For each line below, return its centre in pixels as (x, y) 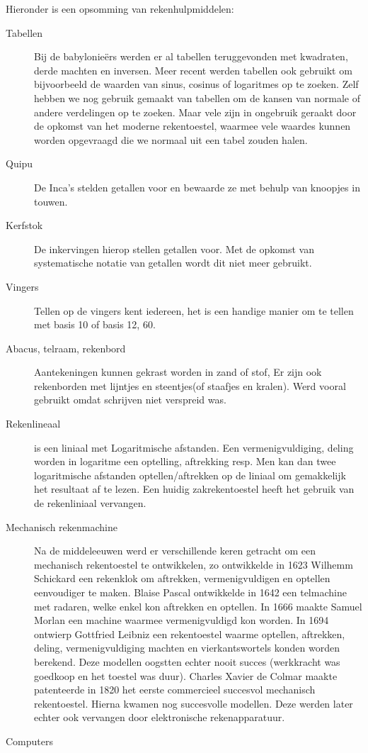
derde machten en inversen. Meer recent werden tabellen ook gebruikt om (193, 70)
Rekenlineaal (33, 424)
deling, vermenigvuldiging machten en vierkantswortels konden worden (187, 648)
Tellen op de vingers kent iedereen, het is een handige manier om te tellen (194, 310)
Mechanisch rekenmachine (62, 526)
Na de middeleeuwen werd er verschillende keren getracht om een (175, 551)
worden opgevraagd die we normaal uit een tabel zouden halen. (171, 139)
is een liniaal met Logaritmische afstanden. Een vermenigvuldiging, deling (194, 447)
